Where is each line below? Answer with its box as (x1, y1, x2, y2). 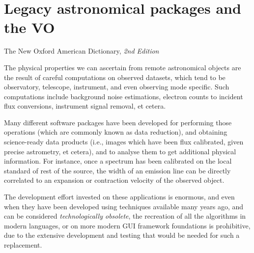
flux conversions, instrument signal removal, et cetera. (4, 101, 166, 111)
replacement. (4, 240, 42, 250)
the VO (4, 17, 55, 37)
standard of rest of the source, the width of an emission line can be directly (4, 165, 231, 175)
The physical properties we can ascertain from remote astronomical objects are (4, 62, 241, 72)
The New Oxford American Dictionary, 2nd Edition (4, 46, 159, 56)
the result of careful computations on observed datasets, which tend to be (4, 72, 226, 82)
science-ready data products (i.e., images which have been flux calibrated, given (4, 137, 244, 147)
